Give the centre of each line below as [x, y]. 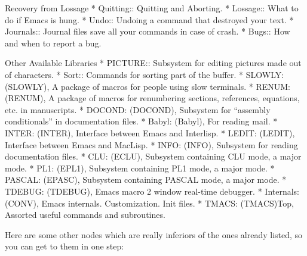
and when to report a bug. [53, 43]
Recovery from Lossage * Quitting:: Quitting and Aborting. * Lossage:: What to [152, 8]
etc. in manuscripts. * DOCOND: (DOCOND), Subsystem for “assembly [138, 109]
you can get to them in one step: [65, 246]
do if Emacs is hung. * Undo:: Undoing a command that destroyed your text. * [149, 19]
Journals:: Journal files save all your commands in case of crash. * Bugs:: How [148, 31]
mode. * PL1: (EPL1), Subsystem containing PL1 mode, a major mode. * [140, 168]
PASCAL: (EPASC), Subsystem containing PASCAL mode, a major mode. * [146, 179]
